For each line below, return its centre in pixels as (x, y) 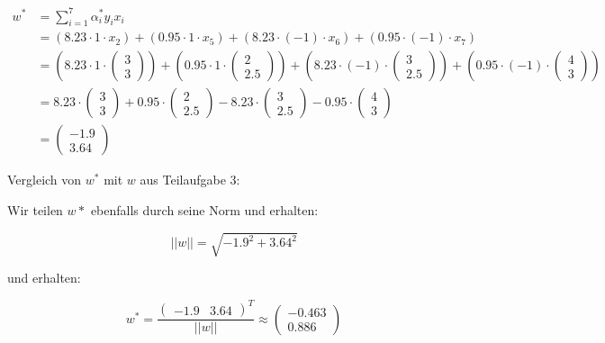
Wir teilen (35, 210)
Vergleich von (45, 180)
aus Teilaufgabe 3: (190, 180)
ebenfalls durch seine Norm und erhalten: (204, 210)
